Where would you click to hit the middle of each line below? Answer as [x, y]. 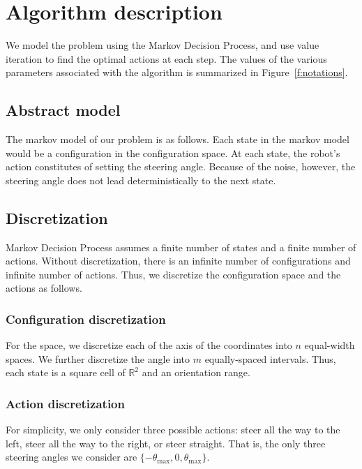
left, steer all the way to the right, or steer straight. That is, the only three [166, 443]
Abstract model [63, 110]
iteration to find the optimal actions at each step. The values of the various [166, 58]
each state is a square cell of [66, 372]
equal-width [330, 345]
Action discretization [65, 403]
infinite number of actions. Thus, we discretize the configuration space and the [173, 274]
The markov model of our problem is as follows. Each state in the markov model [178, 139]
